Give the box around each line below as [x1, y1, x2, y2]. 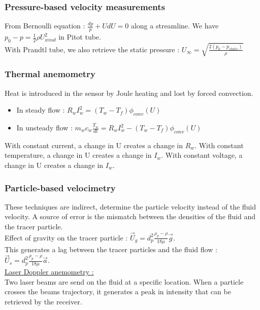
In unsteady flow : [16, 122, 73, 132]
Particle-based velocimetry [5, 181, 116, 194]
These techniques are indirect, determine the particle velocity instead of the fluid [5, 201, 256, 212]
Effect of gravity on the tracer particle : [5, 232, 128, 243]
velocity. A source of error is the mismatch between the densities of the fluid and [5, 211, 256, 222]
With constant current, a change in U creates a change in [5, 140, 183, 150]
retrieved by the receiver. [5, 296, 82, 307]
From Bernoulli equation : [5, 20, 85, 31]
